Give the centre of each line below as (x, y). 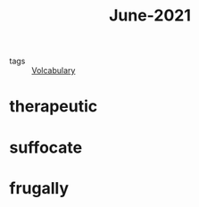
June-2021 (150, 16)
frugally (39, 188)
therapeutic (54, 107)
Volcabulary (54, 70)
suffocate (46, 147)
